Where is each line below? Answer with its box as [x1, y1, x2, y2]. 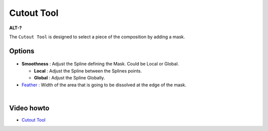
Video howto [9, 104, 50, 112]
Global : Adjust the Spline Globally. [34, 75, 105, 81]
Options [9, 47, 35, 55]
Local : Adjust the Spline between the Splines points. [34, 67, 142, 74]
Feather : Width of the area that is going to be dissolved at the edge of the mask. [21, 82, 187, 88]
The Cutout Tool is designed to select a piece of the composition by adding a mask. [9, 34, 186, 40]
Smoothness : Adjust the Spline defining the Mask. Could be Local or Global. [21, 61, 179, 67]
